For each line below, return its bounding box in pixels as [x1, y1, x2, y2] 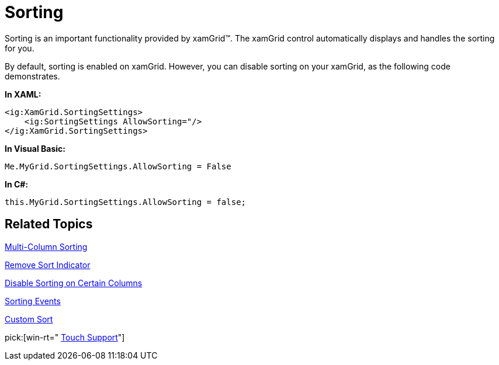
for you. [5, 43, 34, 53]
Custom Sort [5, 314, 53, 324]
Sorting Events [5, 296, 61, 306]
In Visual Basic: [5, 143, 65, 154]
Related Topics [5, 217, 93, 232]
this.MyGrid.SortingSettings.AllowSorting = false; [5, 197, 247, 207]
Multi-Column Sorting [5, 241, 88, 252]
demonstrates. [5, 71, 60, 81]
